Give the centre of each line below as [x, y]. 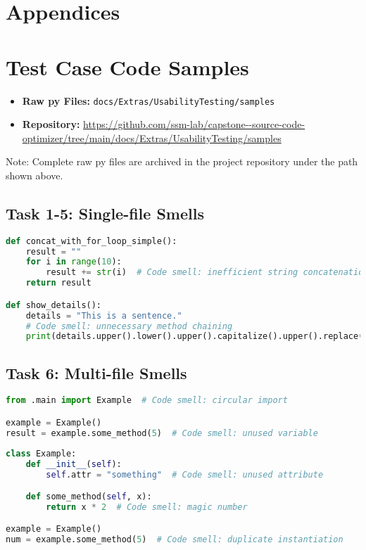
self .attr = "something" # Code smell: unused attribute [185, 474]
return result [58, 283]
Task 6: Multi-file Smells [96, 372]
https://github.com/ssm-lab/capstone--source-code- [194, 124]
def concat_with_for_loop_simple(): [91, 241]
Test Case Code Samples [127, 66]
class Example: [41, 453]
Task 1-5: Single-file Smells [105, 213]
